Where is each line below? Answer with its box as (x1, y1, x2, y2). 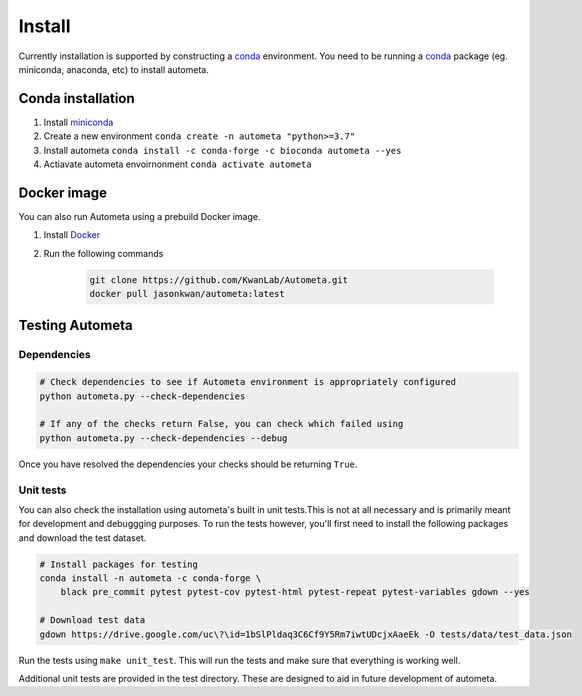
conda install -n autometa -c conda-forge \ (39, 573, 262, 584)
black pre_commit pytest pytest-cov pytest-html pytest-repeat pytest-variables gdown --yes (60, 586, 530, 598)
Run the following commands (43, 247, 164, 259)
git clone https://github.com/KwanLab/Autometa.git (89, 274, 349, 285)
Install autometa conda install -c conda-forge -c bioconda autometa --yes (43, 144, 402, 156)
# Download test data (39, 615, 146, 626)
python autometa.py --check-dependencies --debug (39, 432, 288, 444)
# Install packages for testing (39, 558, 199, 570)
